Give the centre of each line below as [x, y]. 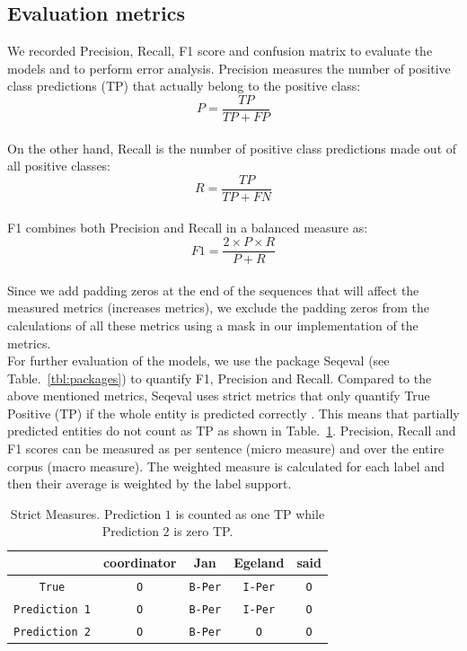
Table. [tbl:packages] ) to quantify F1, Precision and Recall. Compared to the [220, 378]
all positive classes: [59, 166]
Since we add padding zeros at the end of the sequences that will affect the [213, 290]
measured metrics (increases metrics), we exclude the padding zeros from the [219, 308]
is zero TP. [203, 531]
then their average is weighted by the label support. [150, 484]
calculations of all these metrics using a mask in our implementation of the [213, 325]
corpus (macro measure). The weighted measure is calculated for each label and [226, 466]
